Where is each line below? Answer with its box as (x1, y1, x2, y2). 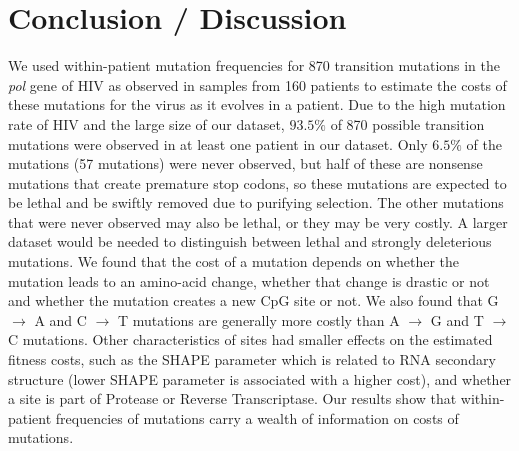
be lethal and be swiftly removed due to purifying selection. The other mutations (8, 192, 504, 213)
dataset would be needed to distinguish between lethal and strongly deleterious (8, 231, 492, 252)
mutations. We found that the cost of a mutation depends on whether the (8, 251, 460, 272)
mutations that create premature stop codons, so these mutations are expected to (8, 172, 507, 193)
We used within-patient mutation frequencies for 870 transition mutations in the (8, 55, 501, 76)
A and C (34, 309, 87, 330)
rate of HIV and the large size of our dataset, (8, 113, 285, 134)
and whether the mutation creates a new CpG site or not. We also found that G (8, 290, 499, 311)
